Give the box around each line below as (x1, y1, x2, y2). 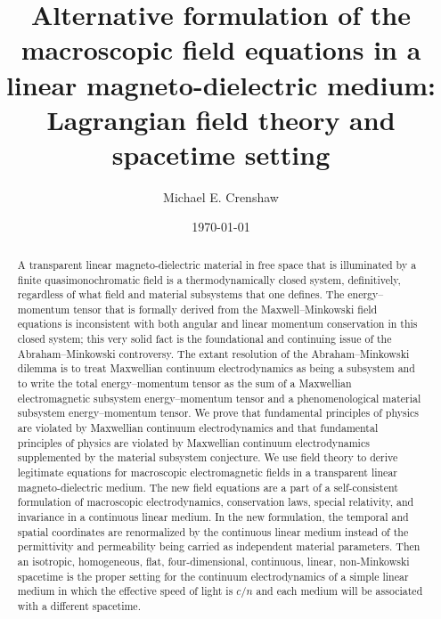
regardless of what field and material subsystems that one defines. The (17, 287, 345, 302)
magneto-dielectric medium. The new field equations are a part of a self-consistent (17, 479, 398, 494)
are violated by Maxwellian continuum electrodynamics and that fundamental (17, 420, 379, 436)
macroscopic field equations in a (20, 31, 421, 68)
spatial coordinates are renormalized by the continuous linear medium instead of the (17, 524, 409, 539)
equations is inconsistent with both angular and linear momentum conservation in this (17, 316, 418, 331)
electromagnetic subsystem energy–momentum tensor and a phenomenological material (17, 390, 421, 405)
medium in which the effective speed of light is (17, 583, 233, 599)
